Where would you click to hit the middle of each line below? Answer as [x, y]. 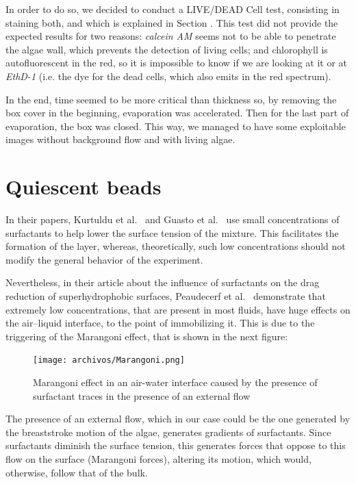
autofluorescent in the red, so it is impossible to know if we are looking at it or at [177, 63]
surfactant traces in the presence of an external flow [142, 395]
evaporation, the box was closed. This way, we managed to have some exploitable [176, 126]
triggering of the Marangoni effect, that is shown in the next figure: [147, 336]
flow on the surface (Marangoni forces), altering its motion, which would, [158, 459]
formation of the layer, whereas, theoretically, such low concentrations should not [176, 246]
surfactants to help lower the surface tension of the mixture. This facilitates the [172, 232]
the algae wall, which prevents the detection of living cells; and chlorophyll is [167, 49]
